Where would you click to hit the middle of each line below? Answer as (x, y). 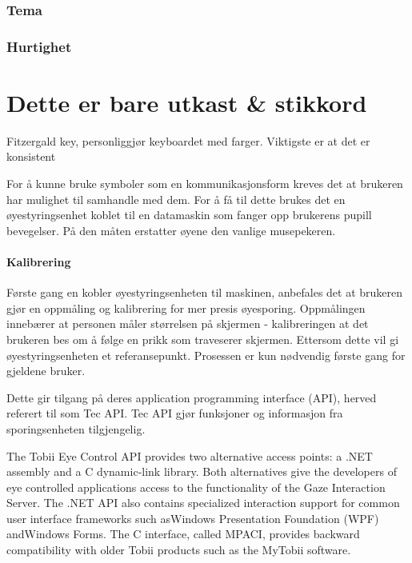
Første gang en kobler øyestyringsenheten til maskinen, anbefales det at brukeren (205, 292)
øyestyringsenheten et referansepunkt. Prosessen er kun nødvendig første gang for (206, 355)
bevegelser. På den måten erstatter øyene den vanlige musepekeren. (171, 230)
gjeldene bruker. (46, 371)
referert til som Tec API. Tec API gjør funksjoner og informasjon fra (175, 413)
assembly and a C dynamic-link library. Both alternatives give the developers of (202, 471)
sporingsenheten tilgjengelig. (76, 428)
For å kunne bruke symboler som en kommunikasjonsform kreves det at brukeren (205, 183)
